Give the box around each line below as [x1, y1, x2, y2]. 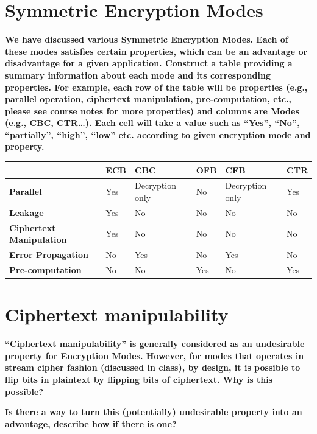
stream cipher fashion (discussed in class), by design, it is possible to [5, 361, 301, 374]
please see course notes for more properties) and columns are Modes [5, 104, 299, 117]
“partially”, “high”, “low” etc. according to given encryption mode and [5, 128, 311, 141]
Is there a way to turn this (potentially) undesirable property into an [5, 405, 302, 418]
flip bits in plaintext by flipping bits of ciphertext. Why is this [5, 373, 272, 385]
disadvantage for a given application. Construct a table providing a [5, 57, 293, 69]
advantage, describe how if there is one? [5, 417, 177, 430]
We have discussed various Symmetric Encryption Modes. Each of [5, 33, 288, 46]
